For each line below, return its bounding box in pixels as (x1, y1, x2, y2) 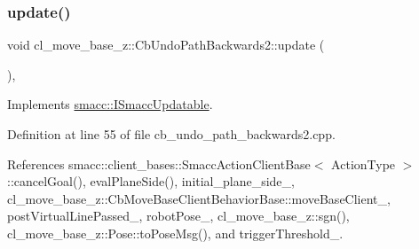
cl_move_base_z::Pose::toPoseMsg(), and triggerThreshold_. (7, 223, 344, 242)
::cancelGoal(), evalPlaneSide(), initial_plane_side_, (7, 172, 295, 191)
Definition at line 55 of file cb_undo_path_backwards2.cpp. (7, 125, 336, 143)
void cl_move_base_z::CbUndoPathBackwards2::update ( (7, 35, 325, 54)
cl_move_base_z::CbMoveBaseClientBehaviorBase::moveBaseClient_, (7, 189, 391, 207)
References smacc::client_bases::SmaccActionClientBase (7, 154, 311, 173)
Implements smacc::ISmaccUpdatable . (7, 95, 213, 113)
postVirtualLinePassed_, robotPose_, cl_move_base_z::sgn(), (7, 206, 350, 225)
